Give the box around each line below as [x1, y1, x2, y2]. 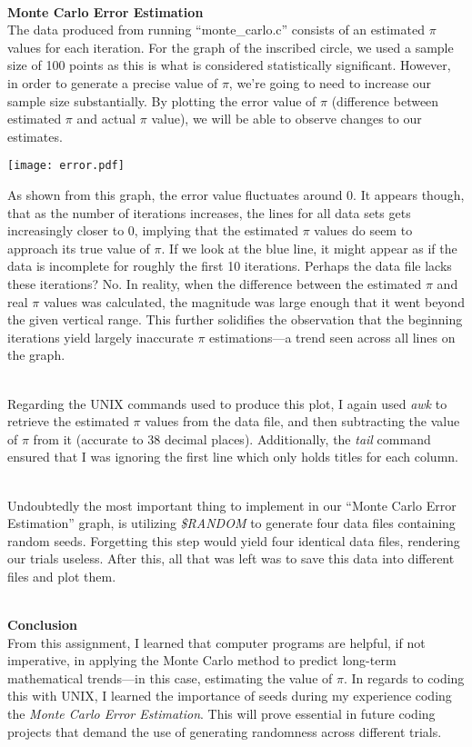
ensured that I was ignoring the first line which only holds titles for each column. [7, 447, 458, 466]
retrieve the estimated [7, 412, 129, 431]
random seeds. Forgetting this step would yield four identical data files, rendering [7, 531, 460, 550]
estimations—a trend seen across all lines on [209, 327, 456, 346]
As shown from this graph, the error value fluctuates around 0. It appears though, [7, 185, 465, 204]
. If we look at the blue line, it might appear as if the [161, 238, 457, 257]
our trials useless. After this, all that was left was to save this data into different [7, 549, 455, 568]
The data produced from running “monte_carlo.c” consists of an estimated [7, 20, 425, 39]
